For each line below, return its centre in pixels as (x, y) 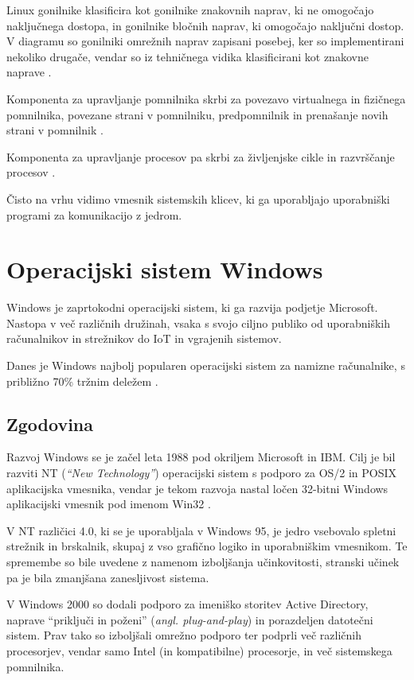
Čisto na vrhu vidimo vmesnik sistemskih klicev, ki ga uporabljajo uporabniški (198, 198)
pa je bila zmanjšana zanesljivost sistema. (108, 577)
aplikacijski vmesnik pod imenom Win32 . (109, 504)
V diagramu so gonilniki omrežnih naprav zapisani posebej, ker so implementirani (205, 41)
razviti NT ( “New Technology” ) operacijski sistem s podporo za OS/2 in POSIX (202, 473)
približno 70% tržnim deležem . (82, 381)
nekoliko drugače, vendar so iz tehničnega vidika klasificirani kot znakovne (187, 56)
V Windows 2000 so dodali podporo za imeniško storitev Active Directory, (187, 604)
